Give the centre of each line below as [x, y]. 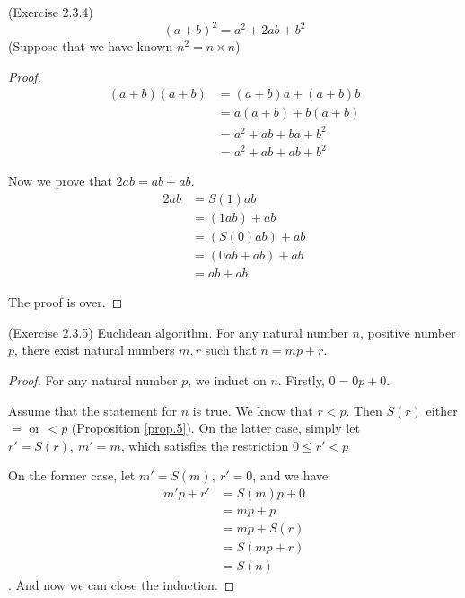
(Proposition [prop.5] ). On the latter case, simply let [215, 428]
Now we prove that [60, 181]
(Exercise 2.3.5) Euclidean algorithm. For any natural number [178, 332]
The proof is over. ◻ [66, 302]
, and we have [290, 475]
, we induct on [227, 379]
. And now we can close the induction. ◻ [122, 585]
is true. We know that [253, 410]
